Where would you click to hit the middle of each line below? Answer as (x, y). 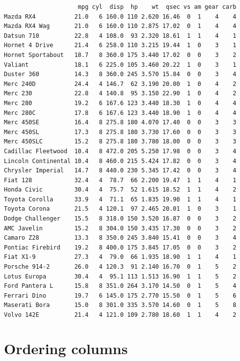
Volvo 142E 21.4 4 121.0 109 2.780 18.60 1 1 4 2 (120, 315)
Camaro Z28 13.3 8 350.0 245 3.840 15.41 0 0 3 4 (120, 238)
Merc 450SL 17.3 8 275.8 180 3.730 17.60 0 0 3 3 (120, 132)
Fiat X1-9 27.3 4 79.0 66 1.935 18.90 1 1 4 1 (120, 257)
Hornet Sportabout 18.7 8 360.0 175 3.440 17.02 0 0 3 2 (120, 55)
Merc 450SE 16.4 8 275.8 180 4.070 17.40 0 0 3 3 (120, 123)
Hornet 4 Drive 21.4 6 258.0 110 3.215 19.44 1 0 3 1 (120, 45)
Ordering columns (66, 348)
